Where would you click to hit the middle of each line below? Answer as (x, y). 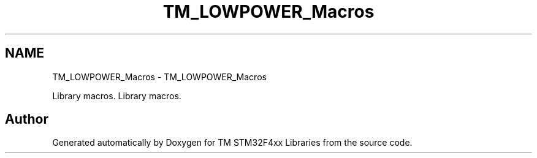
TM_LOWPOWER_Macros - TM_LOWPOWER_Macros (159, 77)
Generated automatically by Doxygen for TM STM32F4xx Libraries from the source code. (232, 143)
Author (27, 119)
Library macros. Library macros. (117, 96)
